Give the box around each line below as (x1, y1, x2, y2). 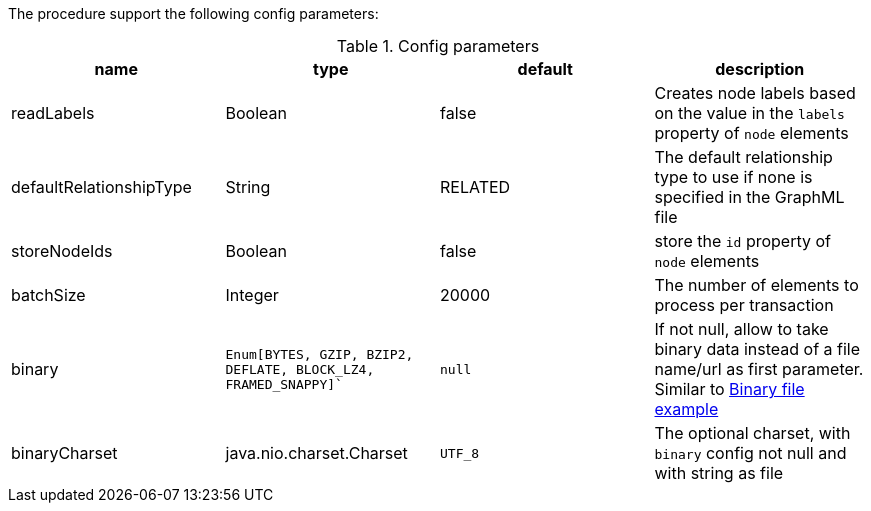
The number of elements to (654, 275, 859, 295)
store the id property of (654, 231, 831, 251)
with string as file (654, 463, 784, 483)
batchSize (11, 285, 86, 305)
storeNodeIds (11, 241, 113, 261)
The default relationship (654, 147, 833, 167)
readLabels (11, 103, 95, 123)
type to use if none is (654, 167, 813, 187)
